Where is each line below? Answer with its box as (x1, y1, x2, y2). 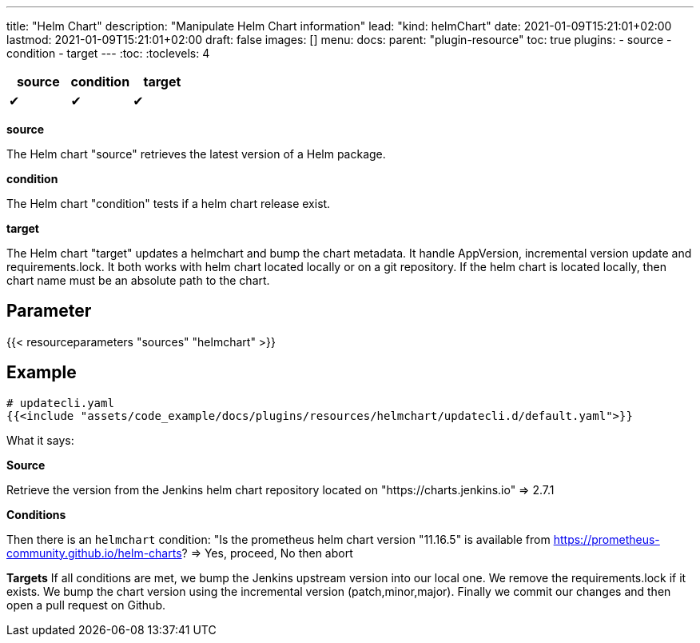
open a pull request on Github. (6, 597, 166, 612)
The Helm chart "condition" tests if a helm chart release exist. (6, 197, 331, 210)
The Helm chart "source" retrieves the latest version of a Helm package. (6, 147, 386, 161)
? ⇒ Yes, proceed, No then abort (181, 545, 353, 560)
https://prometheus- (553, 532, 660, 546)
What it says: (6, 433, 74, 447)
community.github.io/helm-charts (6, 545, 182, 560)
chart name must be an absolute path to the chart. (6, 274, 270, 287)
